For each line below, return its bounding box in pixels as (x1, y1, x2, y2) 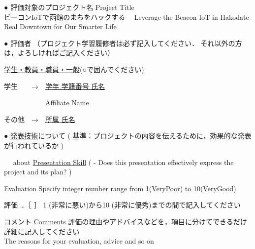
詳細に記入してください (4, 226, 80, 236)
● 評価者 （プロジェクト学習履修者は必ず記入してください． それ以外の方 (4, 38, 242, 48)
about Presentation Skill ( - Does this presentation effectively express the (13, 157, 234, 167)
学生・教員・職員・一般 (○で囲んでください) (4, 64, 144, 74)
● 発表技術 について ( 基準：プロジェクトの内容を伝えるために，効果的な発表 (4, 130, 252, 141)
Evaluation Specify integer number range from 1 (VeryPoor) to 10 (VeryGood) (4, 183, 236, 193)
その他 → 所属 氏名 (4, 114, 75, 124)
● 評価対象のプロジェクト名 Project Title (4, 2, 134, 12)
